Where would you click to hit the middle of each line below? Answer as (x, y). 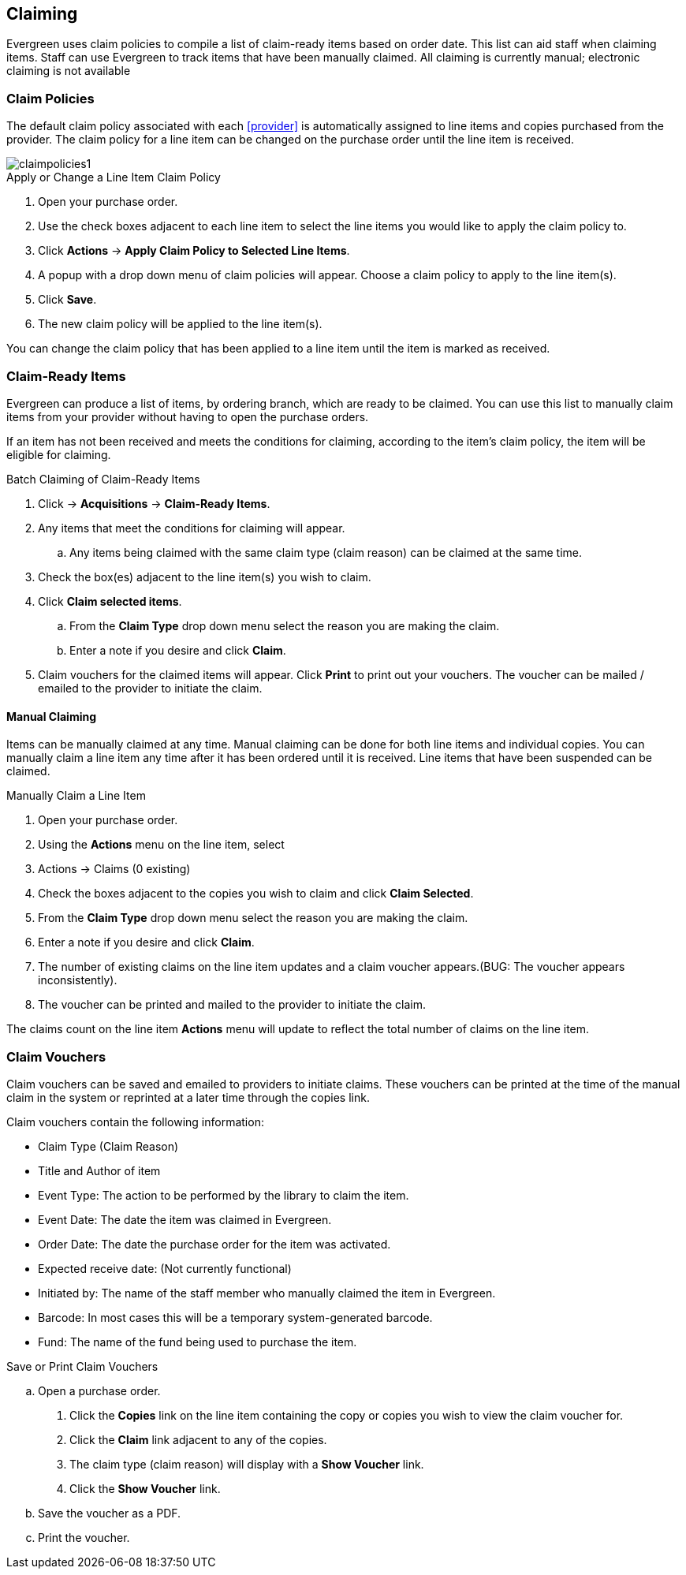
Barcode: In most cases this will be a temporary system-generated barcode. (235, 1317)
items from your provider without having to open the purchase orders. (188, 416)
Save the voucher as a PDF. (110, 1513)
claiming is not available (69, 71)
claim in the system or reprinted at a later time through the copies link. (188, 1097)
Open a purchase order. (99, 1390)
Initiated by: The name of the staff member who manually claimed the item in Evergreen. (267, 1293)
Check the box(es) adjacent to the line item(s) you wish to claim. (205, 577)
